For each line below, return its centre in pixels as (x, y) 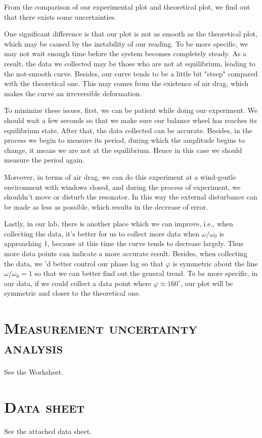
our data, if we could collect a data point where (78, 283)
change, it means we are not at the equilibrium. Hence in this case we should (123, 150)
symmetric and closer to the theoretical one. (72, 293)
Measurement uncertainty (101, 328)
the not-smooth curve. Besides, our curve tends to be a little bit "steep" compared (131, 73)
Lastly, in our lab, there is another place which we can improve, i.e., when (119, 224)
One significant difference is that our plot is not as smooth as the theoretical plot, (131, 34)
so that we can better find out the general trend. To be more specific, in (146, 273)
